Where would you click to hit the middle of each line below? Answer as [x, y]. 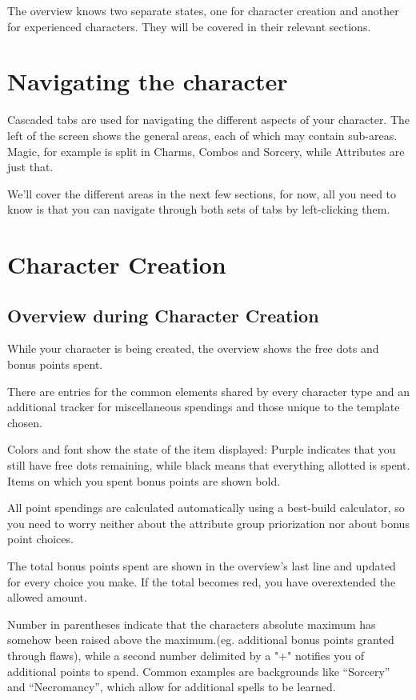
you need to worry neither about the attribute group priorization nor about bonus [208, 523]
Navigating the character [148, 81]
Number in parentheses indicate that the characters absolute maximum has [192, 624]
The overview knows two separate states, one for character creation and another [203, 10]
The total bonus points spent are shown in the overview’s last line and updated [202, 565]
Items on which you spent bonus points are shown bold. [144, 480]
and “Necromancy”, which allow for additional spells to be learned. [172, 687]
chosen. [25, 422]
